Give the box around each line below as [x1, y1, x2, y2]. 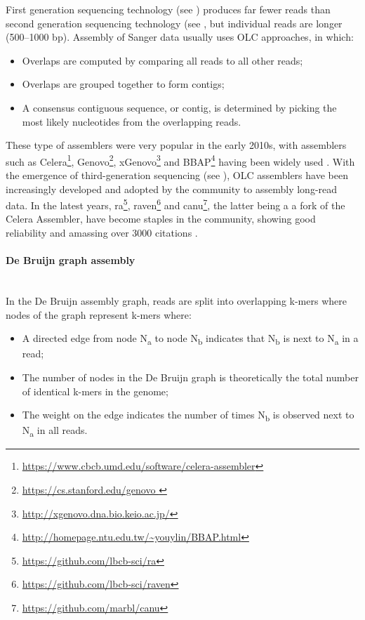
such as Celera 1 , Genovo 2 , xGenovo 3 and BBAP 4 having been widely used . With [6, 152, 355, 169]
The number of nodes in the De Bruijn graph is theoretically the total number [22, 369, 359, 384]
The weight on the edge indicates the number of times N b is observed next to [22, 407, 354, 423]
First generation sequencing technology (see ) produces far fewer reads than [6, 2, 331, 16]
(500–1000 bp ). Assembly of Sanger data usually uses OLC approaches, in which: [6, 29, 354, 44]
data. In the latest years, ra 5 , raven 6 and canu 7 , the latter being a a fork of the [6, 196, 345, 212]
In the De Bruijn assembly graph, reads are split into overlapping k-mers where [6, 293, 347, 308]
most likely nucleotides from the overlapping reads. [22, 114, 241, 128]
